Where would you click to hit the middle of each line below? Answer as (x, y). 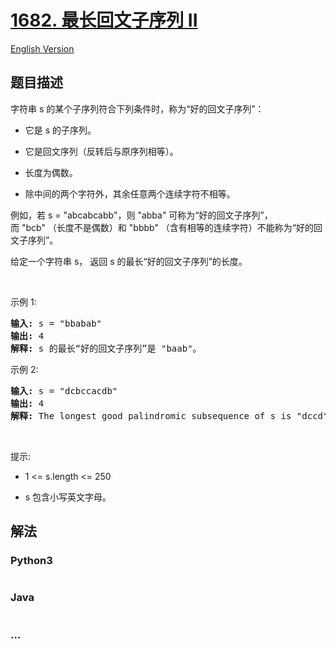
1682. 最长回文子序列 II (104, 20)
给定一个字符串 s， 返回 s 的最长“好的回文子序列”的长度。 (129, 261)
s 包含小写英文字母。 (68, 497)
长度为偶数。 (51, 172)
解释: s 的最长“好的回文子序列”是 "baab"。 (106, 348)
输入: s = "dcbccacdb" (64, 390)
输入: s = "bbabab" (56, 323)
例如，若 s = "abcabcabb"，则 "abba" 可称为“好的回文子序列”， (141, 215)
